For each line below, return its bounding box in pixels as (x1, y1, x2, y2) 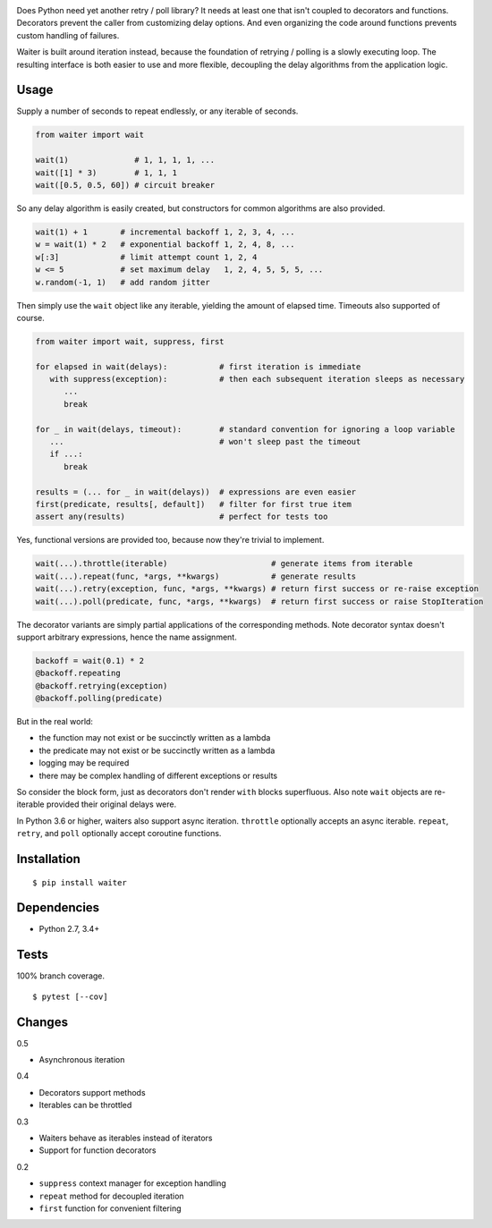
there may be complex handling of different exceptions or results (38, 770, 277, 781)
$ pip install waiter (32, 877, 127, 887)
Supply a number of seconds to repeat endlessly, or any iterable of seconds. (16, 106, 299, 116)
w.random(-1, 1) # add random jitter (35, 277, 210, 287)
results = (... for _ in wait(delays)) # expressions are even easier (35, 487, 357, 496)
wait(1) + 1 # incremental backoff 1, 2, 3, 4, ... (35, 226, 295, 237)
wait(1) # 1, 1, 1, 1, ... (35, 155, 215, 165)
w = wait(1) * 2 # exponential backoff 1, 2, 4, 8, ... (35, 240, 295, 250)
